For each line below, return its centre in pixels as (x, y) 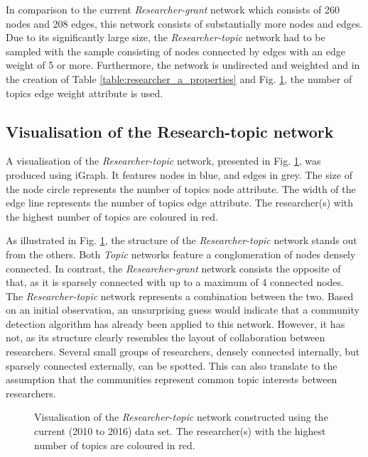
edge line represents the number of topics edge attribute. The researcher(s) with (180, 203)
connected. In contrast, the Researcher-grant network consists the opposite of (173, 268)
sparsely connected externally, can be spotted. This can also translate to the (172, 365)
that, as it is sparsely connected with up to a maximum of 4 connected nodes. (175, 282)
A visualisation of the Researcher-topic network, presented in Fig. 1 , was (163, 161)
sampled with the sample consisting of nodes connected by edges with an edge (175, 51)
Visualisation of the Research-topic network (170, 131)
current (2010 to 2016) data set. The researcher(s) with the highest (180, 431)
